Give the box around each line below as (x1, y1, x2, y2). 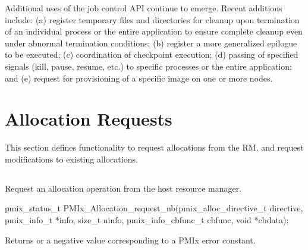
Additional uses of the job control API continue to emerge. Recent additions (5, 2, 282, 14)
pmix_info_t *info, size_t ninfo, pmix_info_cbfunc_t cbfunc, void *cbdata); (5, 214, 289, 226)
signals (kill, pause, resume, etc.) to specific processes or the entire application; (5, 60, 292, 72)
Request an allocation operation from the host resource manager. (5, 182, 242, 194)
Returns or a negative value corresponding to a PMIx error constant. (5, 233, 256, 246)
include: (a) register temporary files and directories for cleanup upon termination (5, 13, 300, 26)
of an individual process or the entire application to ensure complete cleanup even (5, 25, 303, 37)
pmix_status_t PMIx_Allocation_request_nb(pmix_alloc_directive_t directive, (5, 202, 303, 214)
